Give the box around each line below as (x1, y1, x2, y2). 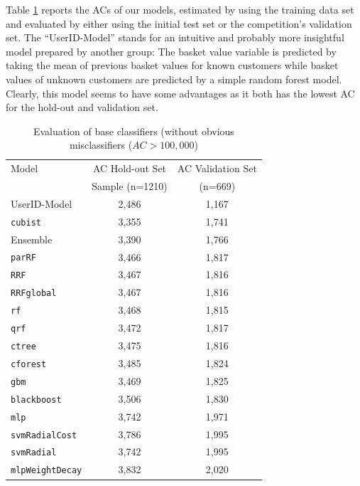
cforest (11, 359, 47, 369)
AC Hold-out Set (92, 161, 167, 176)
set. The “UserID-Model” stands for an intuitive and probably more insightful (6, 30, 344, 45)
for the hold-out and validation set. (6, 100, 158, 115)
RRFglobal (11, 288, 57, 299)
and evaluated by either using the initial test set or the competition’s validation (6, 16, 352, 31)
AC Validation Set (177, 161, 257, 176)
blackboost (11, 394, 62, 405)
